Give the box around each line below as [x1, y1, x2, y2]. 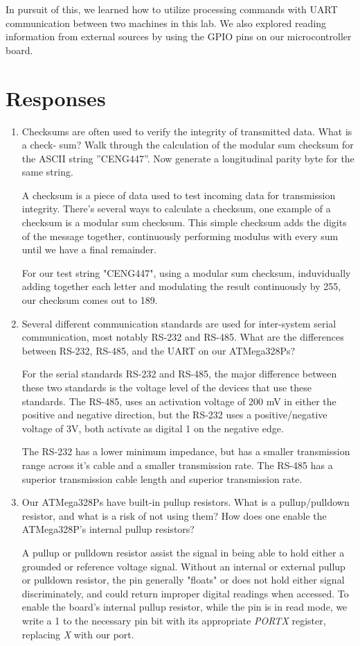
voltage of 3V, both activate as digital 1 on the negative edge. [21, 420, 284, 435]
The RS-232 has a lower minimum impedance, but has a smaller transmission [21, 444, 350, 459]
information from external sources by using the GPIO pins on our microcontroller [6, 29, 352, 44]
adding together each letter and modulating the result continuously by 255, [21, 279, 341, 294]
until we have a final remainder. [21, 242, 156, 257]
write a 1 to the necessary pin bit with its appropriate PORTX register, [21, 613, 326, 627]
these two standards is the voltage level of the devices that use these [21, 380, 312, 394]
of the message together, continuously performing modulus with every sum [21, 228, 339, 243]
